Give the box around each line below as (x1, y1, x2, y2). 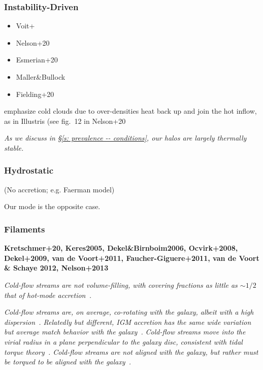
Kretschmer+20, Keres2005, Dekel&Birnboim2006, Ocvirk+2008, (4, 243, 238, 253)
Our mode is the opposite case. (4, 201, 101, 212)
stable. (4, 142, 24, 153)
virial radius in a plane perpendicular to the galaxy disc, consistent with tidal (4, 336, 243, 347)
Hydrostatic (4, 164, 54, 177)
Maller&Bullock (16, 72, 65, 82)
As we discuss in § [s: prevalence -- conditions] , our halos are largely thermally (4, 132, 247, 143)
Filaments (4, 222, 45, 235)
